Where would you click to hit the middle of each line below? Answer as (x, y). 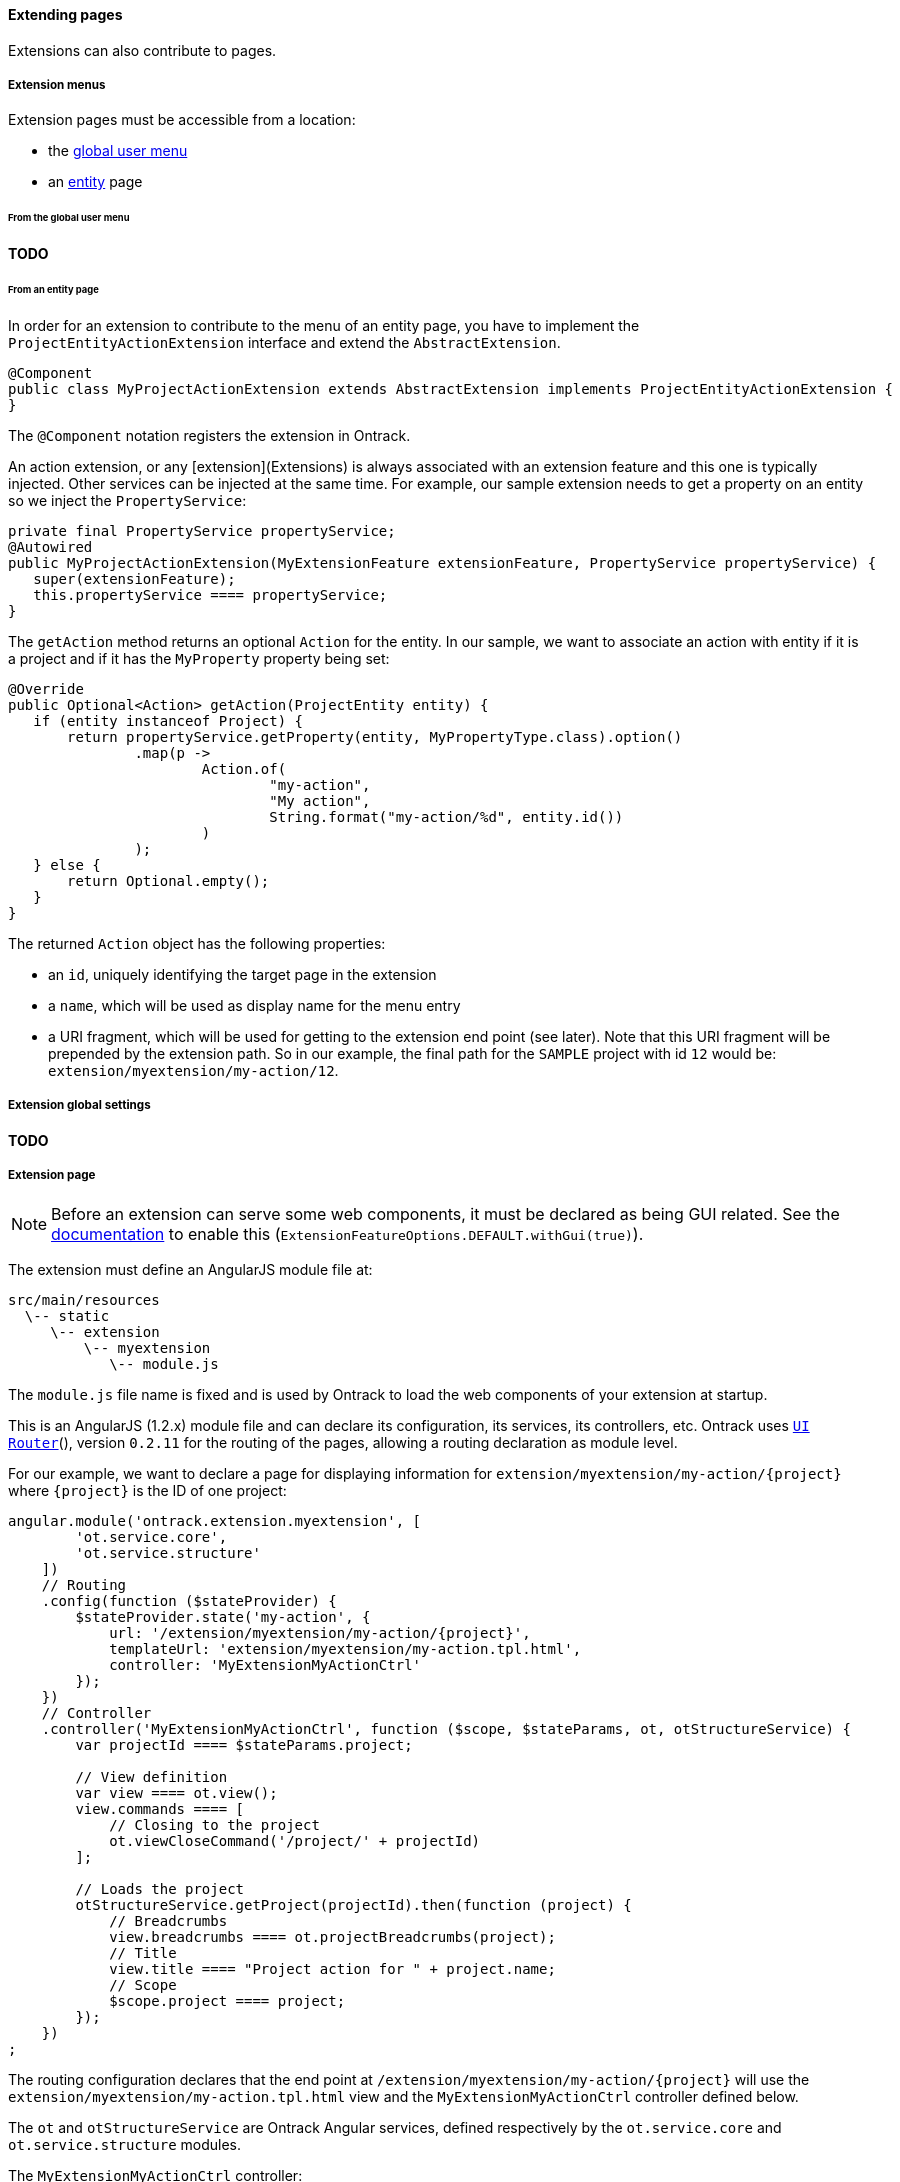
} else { (67, 864)
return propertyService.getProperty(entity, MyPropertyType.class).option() (375, 736)
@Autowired (50, 546)
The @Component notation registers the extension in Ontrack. (209, 435)
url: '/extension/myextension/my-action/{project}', (320, 1633)
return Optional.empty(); (168, 880)
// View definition (151, 1777)
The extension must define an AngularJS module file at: (190, 1270)
